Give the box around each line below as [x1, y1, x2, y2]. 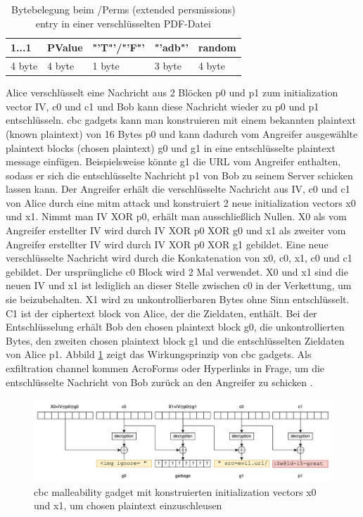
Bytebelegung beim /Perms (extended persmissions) [11, 2, 236, 16]
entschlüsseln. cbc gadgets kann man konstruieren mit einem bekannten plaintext [6, 113, 356, 127]
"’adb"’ [154, 40, 189, 55]
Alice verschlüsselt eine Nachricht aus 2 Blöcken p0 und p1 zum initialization [6, 85, 338, 100]
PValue [47, 40, 83, 55]
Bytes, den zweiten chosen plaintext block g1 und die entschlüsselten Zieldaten [6, 333, 345, 347]
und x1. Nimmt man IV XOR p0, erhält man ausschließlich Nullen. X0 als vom [6, 209, 347, 224]
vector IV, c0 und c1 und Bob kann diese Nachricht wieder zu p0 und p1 [6, 98, 319, 113]
